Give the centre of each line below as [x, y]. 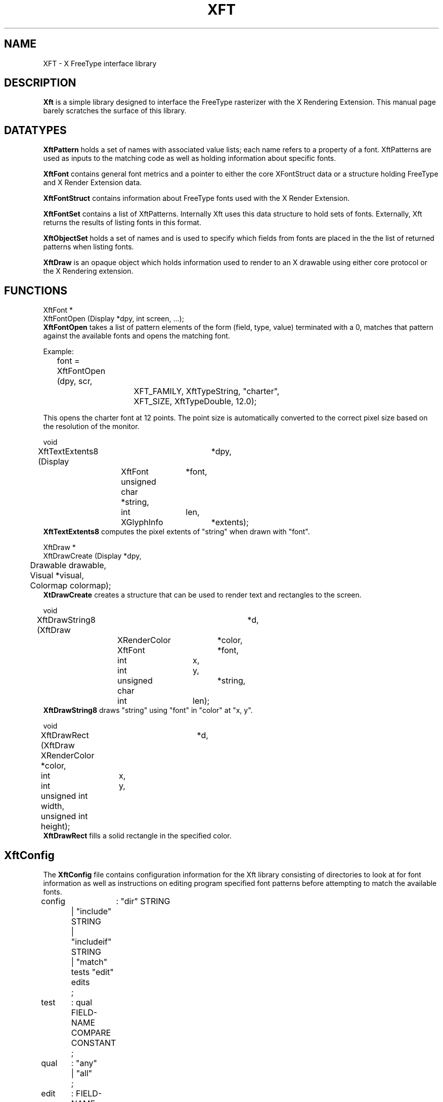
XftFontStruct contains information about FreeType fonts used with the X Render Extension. [196, 198]
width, [53, 806]
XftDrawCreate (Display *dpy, [92, 556]
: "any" [84, 1063]
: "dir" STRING [143, 901]
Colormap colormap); [71, 586]
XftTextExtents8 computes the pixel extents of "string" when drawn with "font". [176, 532]
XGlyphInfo [142, 522]
